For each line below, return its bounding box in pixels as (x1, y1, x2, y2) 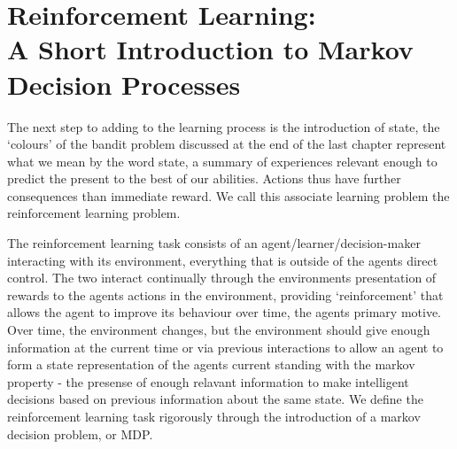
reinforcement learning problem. (7, 204, 181, 222)
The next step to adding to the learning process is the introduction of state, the (7, 117, 440, 135)
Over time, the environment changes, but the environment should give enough (7, 321, 430, 339)
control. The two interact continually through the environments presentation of (7, 268, 437, 287)
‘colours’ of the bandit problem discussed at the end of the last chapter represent (7, 135, 446, 153)
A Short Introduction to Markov (7, 31, 414, 67)
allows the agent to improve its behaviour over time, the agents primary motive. (7, 303, 441, 321)
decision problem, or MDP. (7, 424, 153, 443)
